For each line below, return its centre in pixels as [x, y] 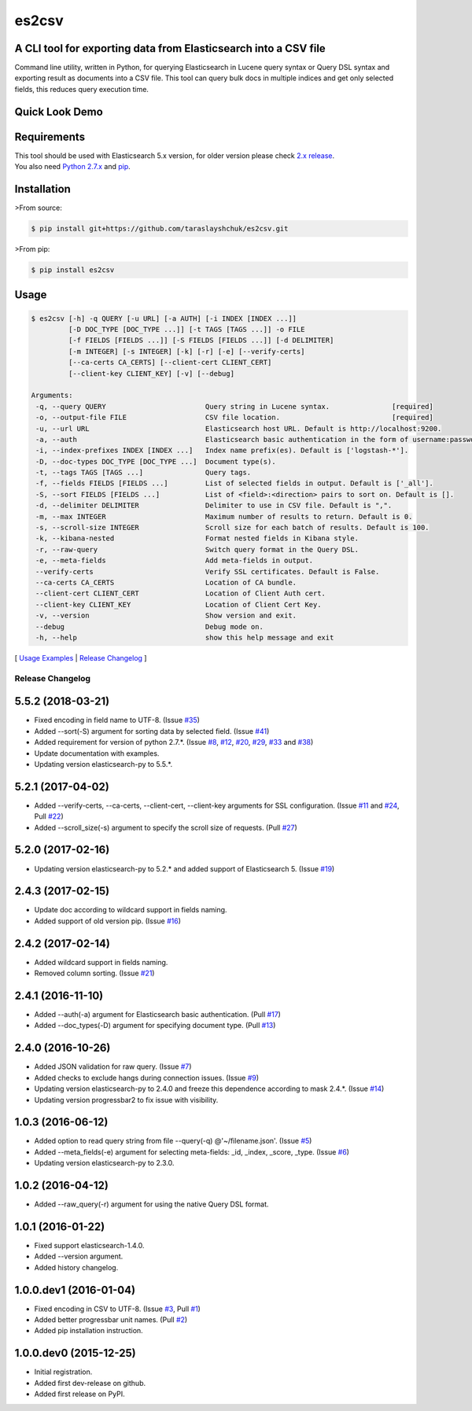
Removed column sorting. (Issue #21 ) [94, 973]
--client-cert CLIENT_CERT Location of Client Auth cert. [181, 593]
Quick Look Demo [59, 111]
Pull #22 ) [49, 816]
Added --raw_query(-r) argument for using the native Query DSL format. [151, 1204]
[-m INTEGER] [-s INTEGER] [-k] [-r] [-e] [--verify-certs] [186, 351]
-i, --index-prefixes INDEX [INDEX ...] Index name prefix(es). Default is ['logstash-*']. [222, 451]
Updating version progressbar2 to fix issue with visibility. [126, 1100]
